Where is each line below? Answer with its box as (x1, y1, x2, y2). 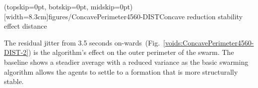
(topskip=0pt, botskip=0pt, (4, 1, 89, 11)
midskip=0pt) (90, 1, 133, 11)
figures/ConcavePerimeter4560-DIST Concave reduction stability (48, 11, 243, 21)
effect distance (4, 21, 47, 31)
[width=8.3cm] (4, 11, 49, 21)
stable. (4, 76, 24, 87)
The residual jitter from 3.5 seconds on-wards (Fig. (4, 37, 160, 47)
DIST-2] (4, 47, 29, 57)
